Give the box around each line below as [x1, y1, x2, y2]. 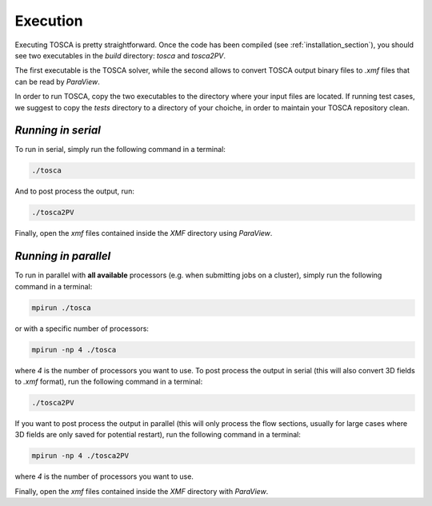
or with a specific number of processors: [14, 324, 150, 333]
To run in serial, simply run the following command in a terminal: [14, 145, 226, 154]
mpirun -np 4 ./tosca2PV [31, 452, 130, 460]
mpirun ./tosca [31, 303, 91, 312]
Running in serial [14, 124, 102, 137]
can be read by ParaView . [14, 77, 100, 86]
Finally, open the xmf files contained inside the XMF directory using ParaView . [14, 229, 273, 238]
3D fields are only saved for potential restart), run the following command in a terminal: [14, 430, 302, 440]
